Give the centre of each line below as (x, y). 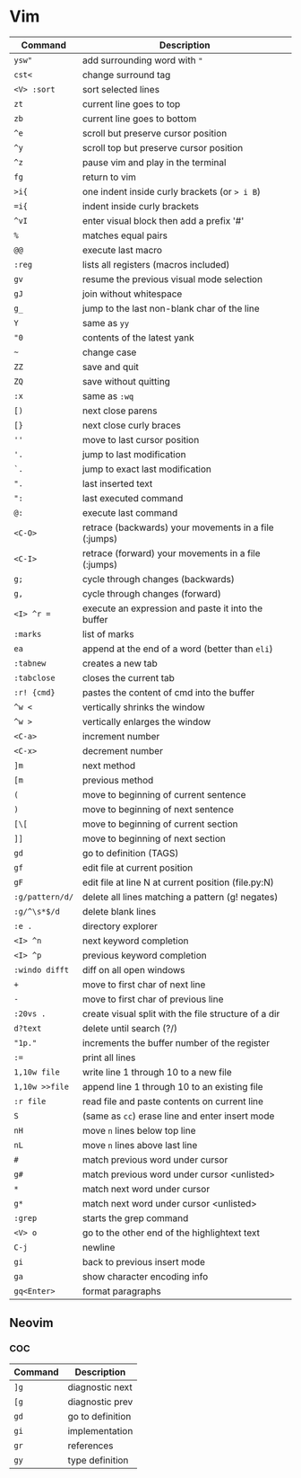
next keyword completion (135, 941)
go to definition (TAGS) (130, 853)
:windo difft (42, 969)
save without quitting (126, 381)
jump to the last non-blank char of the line (171, 308)
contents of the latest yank (138, 337)
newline (99, 1247)
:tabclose (34, 677)
